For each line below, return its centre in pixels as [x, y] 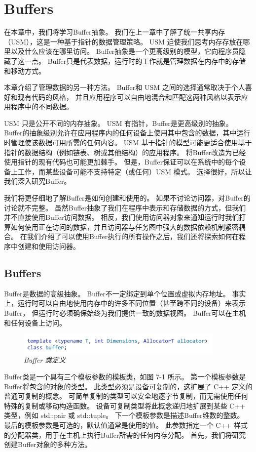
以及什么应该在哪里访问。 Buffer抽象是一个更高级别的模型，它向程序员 [125, 51]
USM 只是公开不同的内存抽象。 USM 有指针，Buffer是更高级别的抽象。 [118, 123]
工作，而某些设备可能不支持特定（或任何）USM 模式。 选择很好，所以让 [135, 171]
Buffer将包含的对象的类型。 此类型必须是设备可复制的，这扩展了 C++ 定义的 [128, 386]
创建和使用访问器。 [49, 246]
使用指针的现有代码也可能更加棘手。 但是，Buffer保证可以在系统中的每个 [122, 162]
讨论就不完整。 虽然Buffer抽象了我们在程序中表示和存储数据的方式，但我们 [125, 207]
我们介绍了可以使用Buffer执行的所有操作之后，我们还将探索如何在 [133, 236]
